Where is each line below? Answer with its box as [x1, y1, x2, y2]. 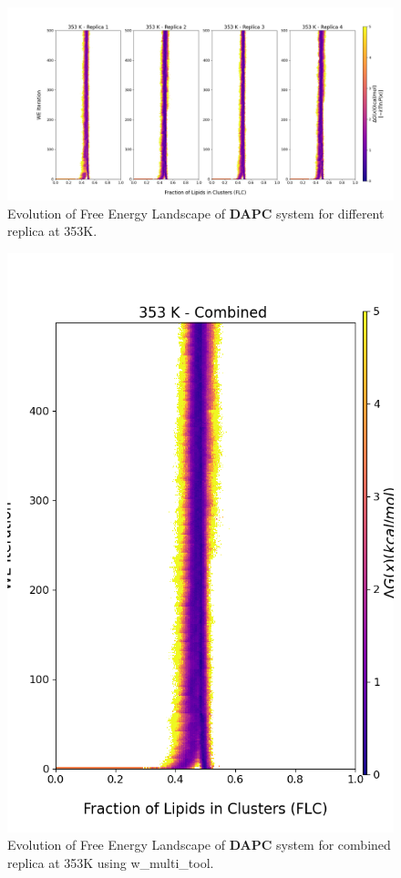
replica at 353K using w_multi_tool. [7, 852, 214, 872]
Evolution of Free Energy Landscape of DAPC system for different [7, 203, 385, 222]
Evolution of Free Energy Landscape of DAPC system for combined [7, 835, 391, 854]
